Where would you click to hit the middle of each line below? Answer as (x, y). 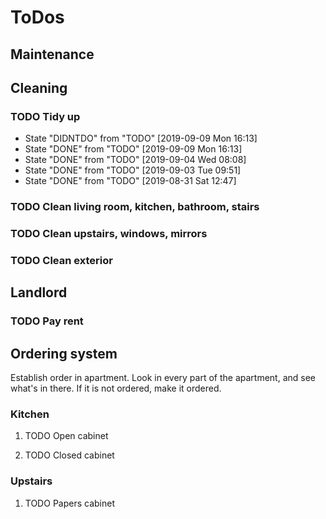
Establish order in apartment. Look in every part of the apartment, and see (163, 378)
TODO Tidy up (45, 116)
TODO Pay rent (47, 321)
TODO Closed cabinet (69, 455)
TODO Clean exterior (61, 261)
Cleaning (39, 87)
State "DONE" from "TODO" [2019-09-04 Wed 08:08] (135, 160)
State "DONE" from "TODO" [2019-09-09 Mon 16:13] (133, 149)
